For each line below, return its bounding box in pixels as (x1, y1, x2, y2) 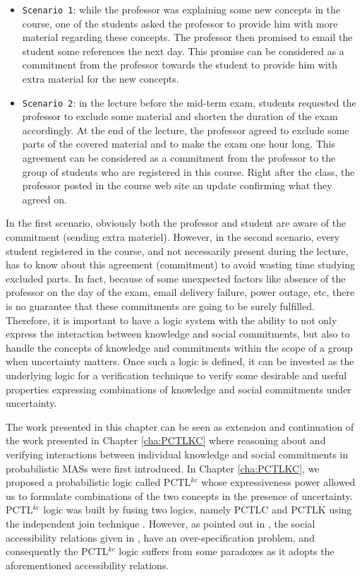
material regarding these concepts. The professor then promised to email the (22, 30, 353, 44)
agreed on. (22, 191, 67, 206)
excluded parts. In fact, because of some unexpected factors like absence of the (6, 270, 346, 285)
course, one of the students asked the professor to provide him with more (22, 16, 338, 30)
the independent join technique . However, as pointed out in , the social (6, 516, 315, 530)
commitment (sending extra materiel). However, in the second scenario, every (6, 230, 340, 244)
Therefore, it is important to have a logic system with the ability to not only (6, 312, 337, 327)
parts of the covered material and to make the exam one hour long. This (22, 136, 336, 151)
